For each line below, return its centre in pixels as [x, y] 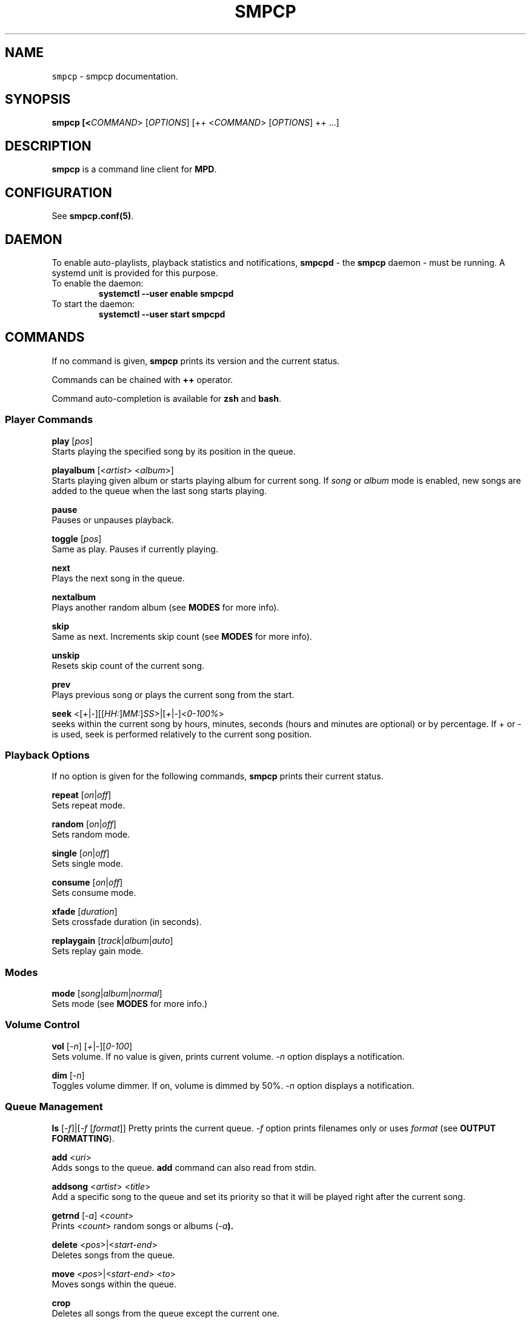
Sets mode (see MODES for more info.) [130, 1004]
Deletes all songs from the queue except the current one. [165, 1313]
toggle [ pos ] [77, 538]
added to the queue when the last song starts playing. [159, 490]
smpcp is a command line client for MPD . [134, 169]
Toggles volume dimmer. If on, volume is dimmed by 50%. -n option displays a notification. [233, 1085]
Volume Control [42, 1025]
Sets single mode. [87, 864]
